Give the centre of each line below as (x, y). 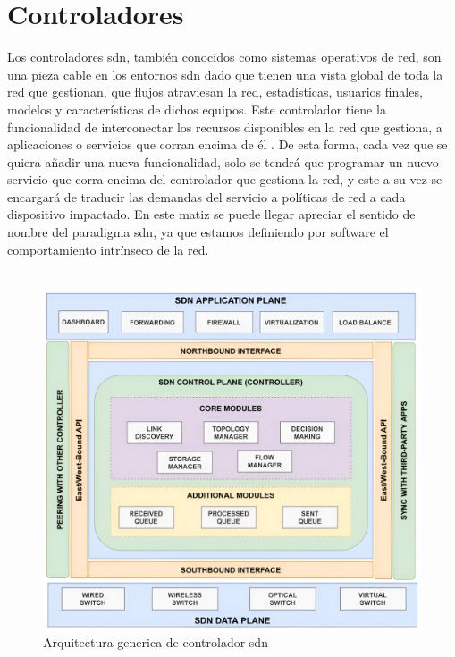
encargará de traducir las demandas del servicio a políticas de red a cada (206, 196)
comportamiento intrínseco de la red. (108, 249)
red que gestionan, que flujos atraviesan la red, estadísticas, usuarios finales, (215, 92)
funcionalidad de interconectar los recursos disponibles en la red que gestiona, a (225, 126)
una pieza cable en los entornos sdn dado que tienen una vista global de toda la (225, 74)
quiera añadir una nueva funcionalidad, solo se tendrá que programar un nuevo (223, 161)
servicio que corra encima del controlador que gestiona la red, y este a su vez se (225, 179)
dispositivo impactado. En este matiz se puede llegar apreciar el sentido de (211, 214)
